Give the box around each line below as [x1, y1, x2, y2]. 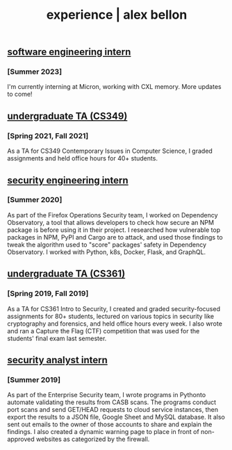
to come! [7, 90, 33, 99]
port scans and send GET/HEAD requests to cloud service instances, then [7, 406, 219, 414]
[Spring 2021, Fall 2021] [7, 131, 89, 140]
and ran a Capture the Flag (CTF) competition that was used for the [7, 326, 200, 335]
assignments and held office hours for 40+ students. [7, 154, 158, 162]
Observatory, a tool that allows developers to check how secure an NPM [7, 218, 214, 226]
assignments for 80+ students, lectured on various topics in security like [7, 312, 214, 320]
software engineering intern [7, 46, 131, 58]
